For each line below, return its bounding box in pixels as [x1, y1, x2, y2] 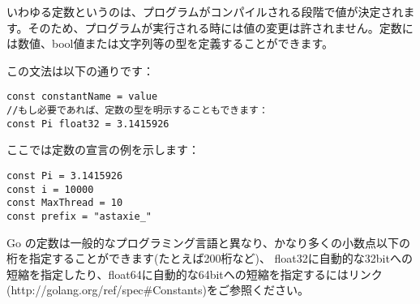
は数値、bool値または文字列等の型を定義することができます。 [6, 35, 334, 52]
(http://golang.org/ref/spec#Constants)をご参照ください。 [6, 281, 309, 298]
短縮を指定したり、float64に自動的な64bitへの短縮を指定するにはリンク [6, 265, 383, 282]
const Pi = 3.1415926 [6, 169, 123, 182]
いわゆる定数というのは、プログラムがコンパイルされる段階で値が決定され [6, 3, 404, 19]
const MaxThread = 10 [6, 197, 123, 209]
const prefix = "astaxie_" [6, 210, 152, 222]
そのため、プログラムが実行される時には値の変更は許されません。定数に [28, 19, 414, 36]
